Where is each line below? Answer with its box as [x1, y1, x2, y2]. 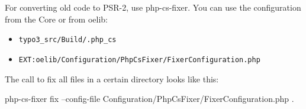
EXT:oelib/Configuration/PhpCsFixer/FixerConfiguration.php [18, 55, 260, 64]
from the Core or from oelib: [5, 12, 108, 25]
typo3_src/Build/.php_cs [18, 36, 117, 44]
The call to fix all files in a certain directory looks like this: [5, 72, 219, 85]
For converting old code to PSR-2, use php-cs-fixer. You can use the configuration [5, 1, 301, 13]
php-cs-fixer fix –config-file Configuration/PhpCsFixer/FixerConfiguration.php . [5, 92, 294, 105]
